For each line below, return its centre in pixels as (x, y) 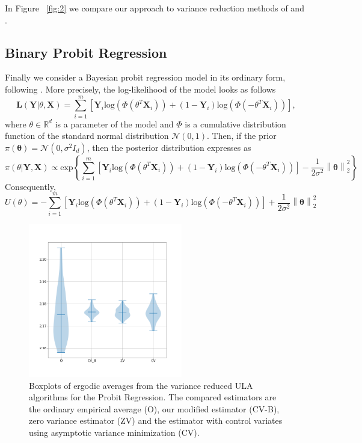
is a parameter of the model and (114, 124)
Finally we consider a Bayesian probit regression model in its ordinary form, (145, 77)
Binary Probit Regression (86, 52)
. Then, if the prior (242, 136)
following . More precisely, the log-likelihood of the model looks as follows (140, 89)
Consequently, (30, 186)
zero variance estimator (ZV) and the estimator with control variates (156, 420)
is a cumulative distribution (235, 124)
